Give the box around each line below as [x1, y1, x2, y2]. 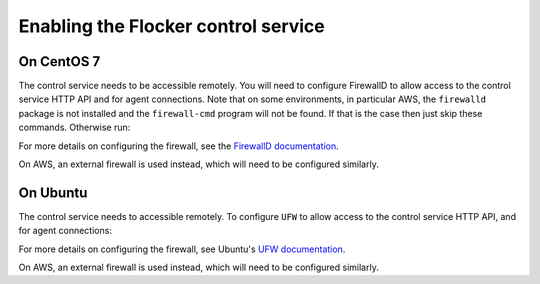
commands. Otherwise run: [18, 121, 131, 134]
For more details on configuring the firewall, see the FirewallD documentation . [18, 140, 339, 152]
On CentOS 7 [18, 53, 101, 70]
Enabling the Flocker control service [18, 15, 325, 37]
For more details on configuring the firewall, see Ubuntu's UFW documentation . [18, 243, 346, 255]
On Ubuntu [18, 184, 88, 201]
